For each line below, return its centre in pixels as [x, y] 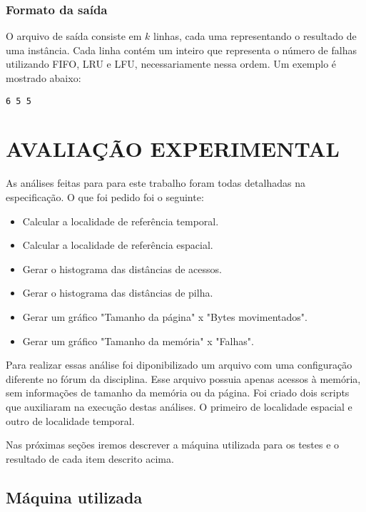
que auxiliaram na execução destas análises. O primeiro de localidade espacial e [179, 406]
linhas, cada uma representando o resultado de [255, 36]
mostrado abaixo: [44, 78]
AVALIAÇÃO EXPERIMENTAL [173, 149]
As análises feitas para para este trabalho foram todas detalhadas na [156, 183]
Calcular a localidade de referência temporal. [121, 221]
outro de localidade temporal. [70, 420]
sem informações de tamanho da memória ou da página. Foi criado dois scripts [178, 393]
